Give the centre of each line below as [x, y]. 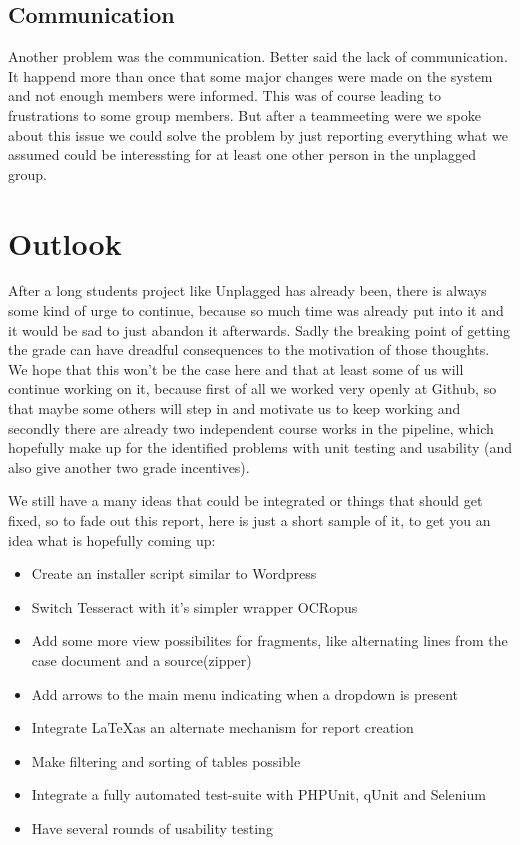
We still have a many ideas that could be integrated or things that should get [245, 500]
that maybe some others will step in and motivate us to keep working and [234, 408]
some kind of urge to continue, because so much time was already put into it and [256, 310]
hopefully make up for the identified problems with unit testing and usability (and [260, 447]
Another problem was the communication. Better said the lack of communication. [258, 56]
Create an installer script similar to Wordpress [174, 573]
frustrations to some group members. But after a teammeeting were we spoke [244, 114]
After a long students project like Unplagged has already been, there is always [247, 290]
